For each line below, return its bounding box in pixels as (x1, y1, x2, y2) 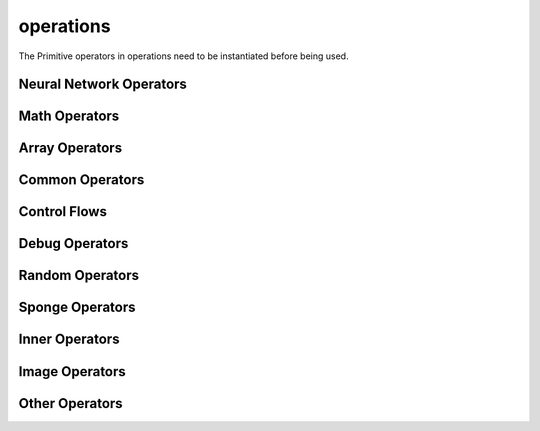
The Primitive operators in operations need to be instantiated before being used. (18, 50, 349, 62)
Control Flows (18, 203, 107, 220)
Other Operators (18, 395, 124, 412)
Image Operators (18, 363, 127, 380)
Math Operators (18, 108, 120, 125)
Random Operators (18, 267, 140, 284)
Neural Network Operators (18, 76, 187, 93)
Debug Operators (18, 235, 129, 252)
